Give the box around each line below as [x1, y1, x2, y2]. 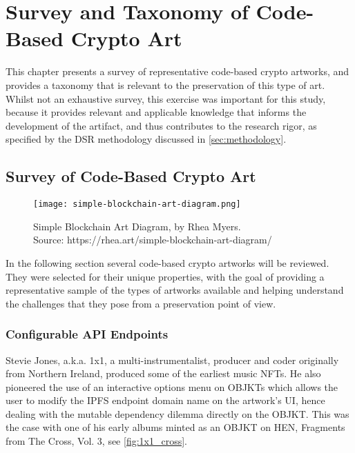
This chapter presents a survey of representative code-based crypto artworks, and [6, 64, 349, 79]
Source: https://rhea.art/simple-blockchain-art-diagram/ [33, 232, 272, 247]
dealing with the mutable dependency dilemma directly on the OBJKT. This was [6, 406, 349, 421]
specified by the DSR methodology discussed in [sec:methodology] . [6, 132, 287, 146]
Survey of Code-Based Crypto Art [6, 165, 256, 187]
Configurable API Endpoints [6, 325, 169, 343]
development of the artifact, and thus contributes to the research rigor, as [6, 118, 317, 132]
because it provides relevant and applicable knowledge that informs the [6, 105, 307, 119]
